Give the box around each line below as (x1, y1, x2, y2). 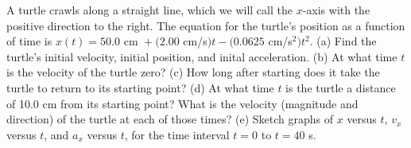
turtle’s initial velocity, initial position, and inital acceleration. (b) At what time (6, 48, 397, 64)
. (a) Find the (309, 33, 377, 49)
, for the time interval (124, 126, 230, 142)
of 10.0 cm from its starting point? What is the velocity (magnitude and (6, 95, 359, 111)
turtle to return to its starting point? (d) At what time (6, 79, 274, 95)
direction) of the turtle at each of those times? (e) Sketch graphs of (6, 111, 333, 127)
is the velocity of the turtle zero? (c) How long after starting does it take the (6, 64, 380, 80)
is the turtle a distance (285, 79, 396, 95)
